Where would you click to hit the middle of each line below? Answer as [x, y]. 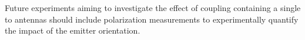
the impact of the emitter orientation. [73, 30]
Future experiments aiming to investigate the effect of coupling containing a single [153, 8]
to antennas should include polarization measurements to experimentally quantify [152, 19]
